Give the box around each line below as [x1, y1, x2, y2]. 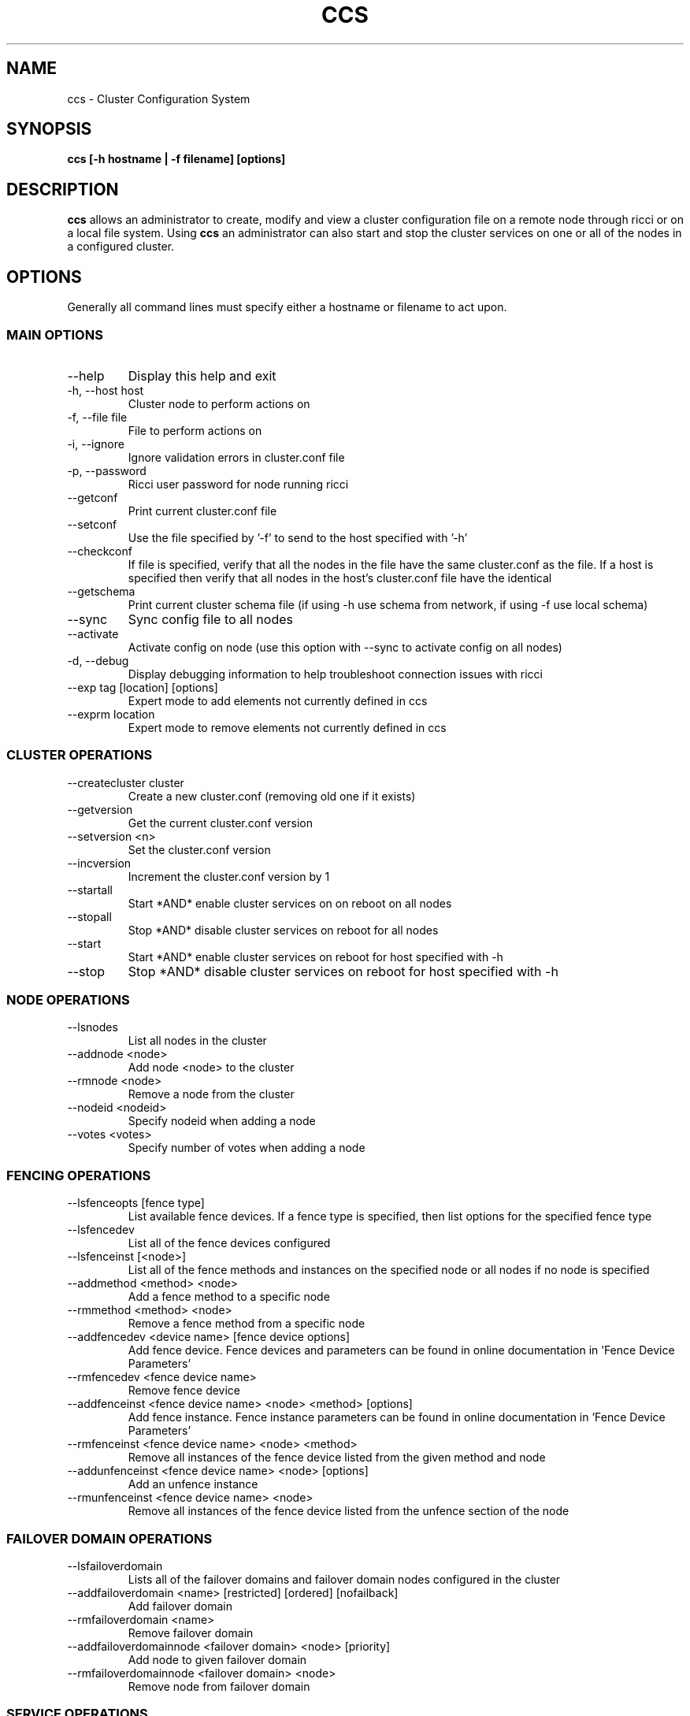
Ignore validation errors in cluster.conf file [128, 450, 345, 464]
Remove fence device [128, 1384, 241, 1398]
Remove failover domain [128, 1625, 254, 1640]
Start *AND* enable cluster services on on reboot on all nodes [128, 896, 452, 910]
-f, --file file [67, 410, 128, 424]
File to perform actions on [128, 423, 262, 437]
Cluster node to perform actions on [128, 396, 310, 410]
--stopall [67, 909, 112, 923]
